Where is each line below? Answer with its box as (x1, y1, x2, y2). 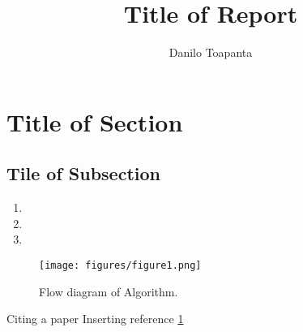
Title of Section (6, 105, 183, 138)
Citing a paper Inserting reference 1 (6, 310, 184, 327)
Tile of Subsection (6, 161, 160, 186)
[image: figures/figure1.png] (39, 259, 202, 271)
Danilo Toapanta (169, 44, 253, 61)
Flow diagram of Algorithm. (39, 282, 178, 300)
